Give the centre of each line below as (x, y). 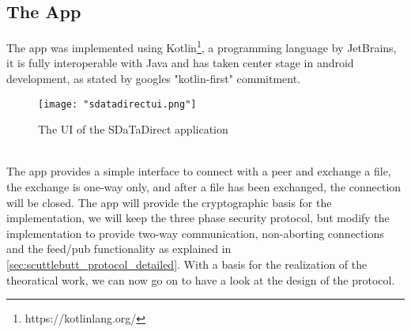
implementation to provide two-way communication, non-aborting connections (195, 233)
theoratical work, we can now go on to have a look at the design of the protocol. (201, 279)
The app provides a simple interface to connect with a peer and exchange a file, (199, 171)
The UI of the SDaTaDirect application (133, 129)
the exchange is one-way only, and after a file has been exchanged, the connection (204, 187)
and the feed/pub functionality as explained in (119, 249)
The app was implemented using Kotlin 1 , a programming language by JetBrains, (202, 46)
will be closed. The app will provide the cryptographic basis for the (169, 202)
